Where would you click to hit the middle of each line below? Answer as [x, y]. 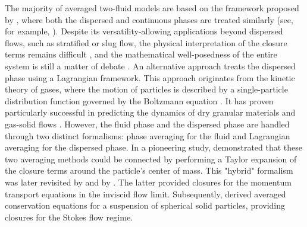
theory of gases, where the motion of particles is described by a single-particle [146, 89]
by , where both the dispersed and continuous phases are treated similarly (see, [149, 19]
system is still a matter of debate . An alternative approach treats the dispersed [150, 65]
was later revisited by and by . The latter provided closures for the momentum [148, 182]
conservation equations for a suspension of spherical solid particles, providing [145, 205]
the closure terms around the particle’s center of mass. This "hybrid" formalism [149, 170]
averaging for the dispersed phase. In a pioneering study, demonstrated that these [154, 147]
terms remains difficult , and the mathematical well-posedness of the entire [141, 54]
